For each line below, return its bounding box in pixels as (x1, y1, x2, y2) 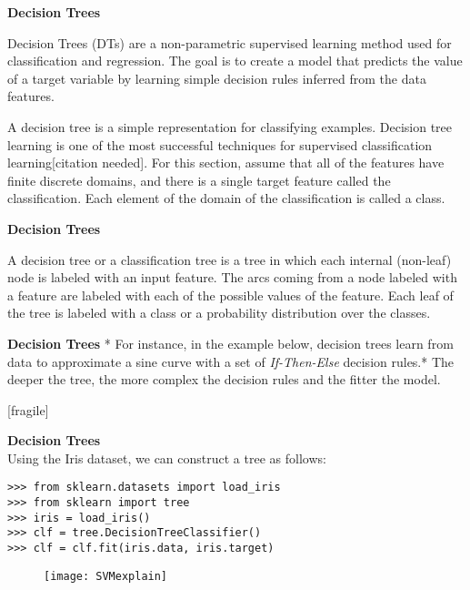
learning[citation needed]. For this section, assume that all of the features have (7, 153, 445, 172)
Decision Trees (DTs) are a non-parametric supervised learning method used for (7, 33, 452, 52)
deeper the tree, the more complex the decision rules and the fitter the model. (7, 370, 441, 389)
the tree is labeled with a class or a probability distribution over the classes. (7, 303, 431, 322)
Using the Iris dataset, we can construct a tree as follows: (7, 448, 326, 467)
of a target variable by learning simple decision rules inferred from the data (7, 68, 426, 87)
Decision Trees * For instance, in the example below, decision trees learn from (7, 333, 454, 352)
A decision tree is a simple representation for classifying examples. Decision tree (7, 117, 453, 136)
